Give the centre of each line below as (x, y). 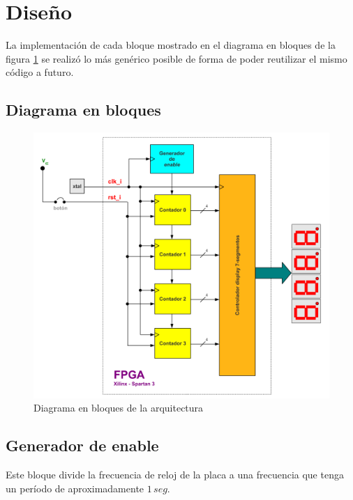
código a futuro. (40, 72)
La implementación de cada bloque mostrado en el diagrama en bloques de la (171, 45)
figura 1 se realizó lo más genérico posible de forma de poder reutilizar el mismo (176, 58)
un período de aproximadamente (75, 488)
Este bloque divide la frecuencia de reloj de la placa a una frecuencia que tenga (175, 475)
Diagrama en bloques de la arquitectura (119, 408)
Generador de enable (82, 445)
